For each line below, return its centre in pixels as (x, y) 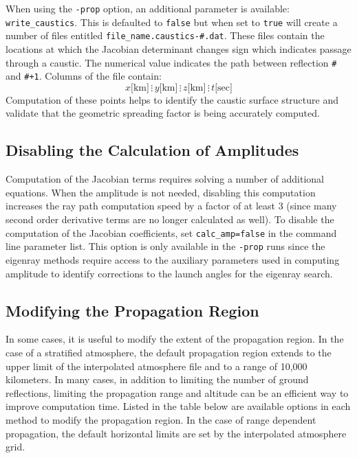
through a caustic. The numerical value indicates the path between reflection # (171, 62)
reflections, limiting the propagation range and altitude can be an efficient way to (177, 392)
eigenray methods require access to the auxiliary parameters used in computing (173, 259)
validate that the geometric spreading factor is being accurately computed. (163, 113)
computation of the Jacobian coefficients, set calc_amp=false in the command (171, 232)
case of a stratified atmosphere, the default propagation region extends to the (169, 352)
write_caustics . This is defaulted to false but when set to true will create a (172, 22)
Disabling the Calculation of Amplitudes (152, 150)
